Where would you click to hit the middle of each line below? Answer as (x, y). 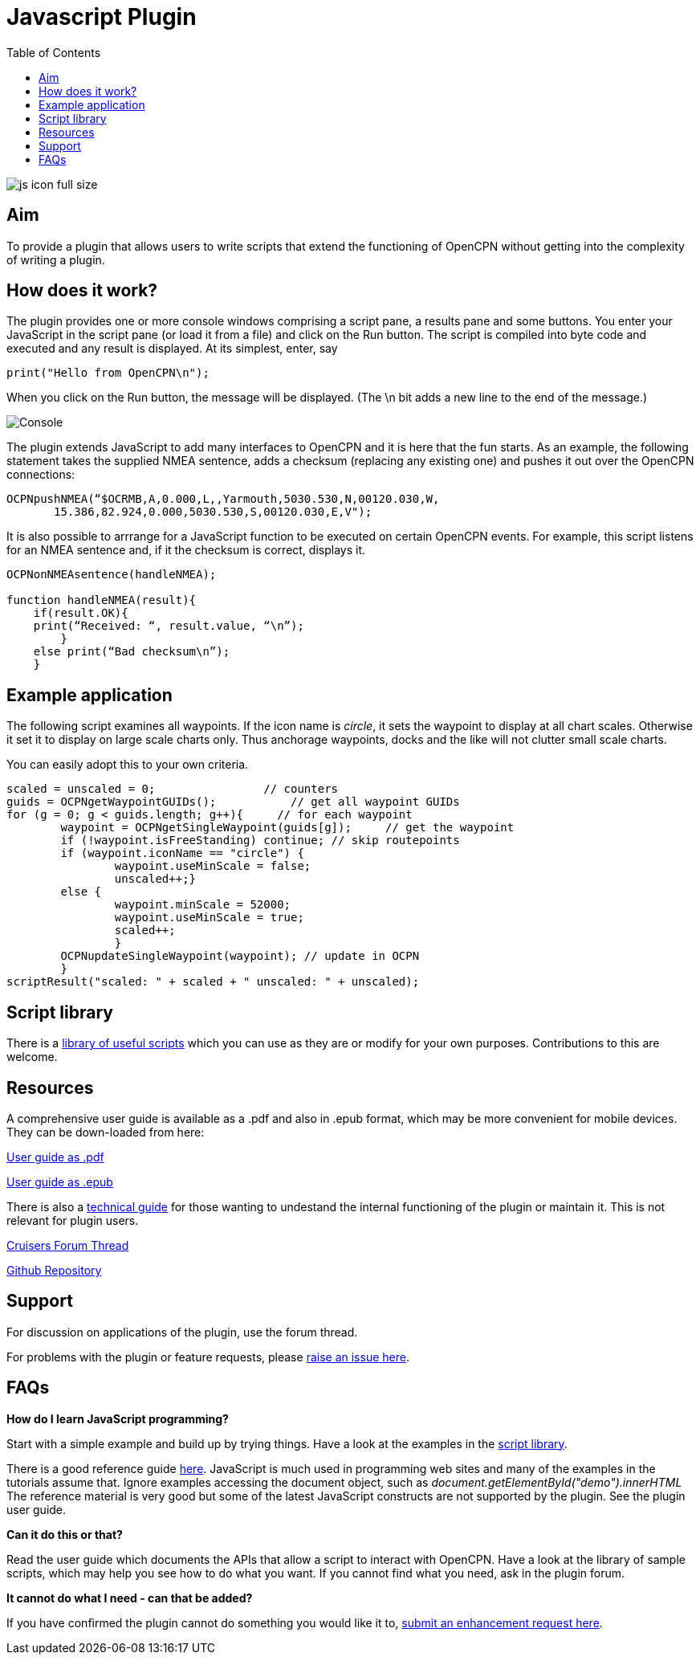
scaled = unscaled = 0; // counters (173, 789)
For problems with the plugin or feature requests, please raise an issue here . (208, 1357)
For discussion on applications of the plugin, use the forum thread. (182, 1332)
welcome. (32, 1057)
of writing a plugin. (56, 259)
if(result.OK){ (81, 613)
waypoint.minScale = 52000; (203, 905)
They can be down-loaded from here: (106, 1132)
